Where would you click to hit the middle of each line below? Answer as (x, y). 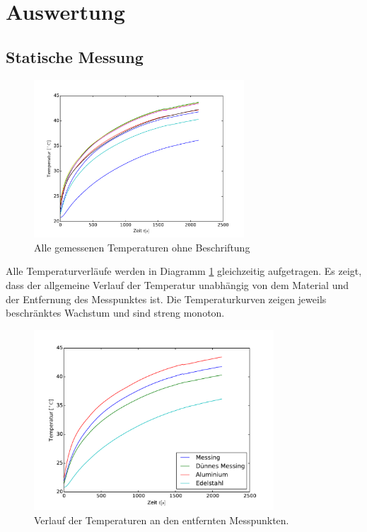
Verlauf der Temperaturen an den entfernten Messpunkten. (162, 520)
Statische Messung (75, 56)
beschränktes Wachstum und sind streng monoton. (115, 313)
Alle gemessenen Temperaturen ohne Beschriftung (142, 247)
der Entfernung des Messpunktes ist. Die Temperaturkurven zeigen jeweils (166, 299)
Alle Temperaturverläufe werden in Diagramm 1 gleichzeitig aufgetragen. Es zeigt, (184, 271)
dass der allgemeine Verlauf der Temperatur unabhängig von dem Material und (177, 284)
